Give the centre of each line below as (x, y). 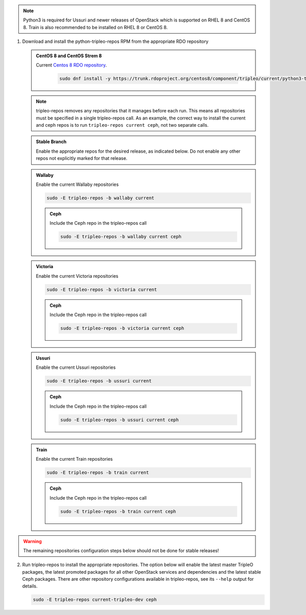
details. (30, 586)
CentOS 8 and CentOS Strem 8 (69, 56)
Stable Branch (51, 142)
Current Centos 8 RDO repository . (71, 65)
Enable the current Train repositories (74, 459)
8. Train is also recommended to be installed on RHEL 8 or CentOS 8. (95, 27)
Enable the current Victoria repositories (77, 276)
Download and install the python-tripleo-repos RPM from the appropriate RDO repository (115, 41)
